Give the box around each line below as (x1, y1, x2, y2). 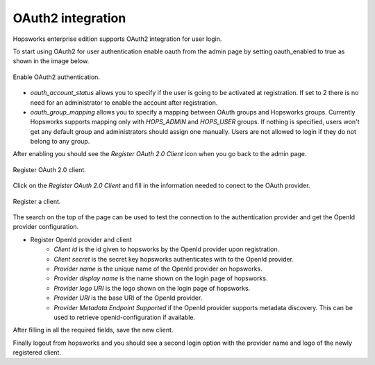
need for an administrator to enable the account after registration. (30, 98, 218, 107)
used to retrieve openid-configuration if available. (53, 313, 196, 321)
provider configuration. (12, 223, 79, 231)
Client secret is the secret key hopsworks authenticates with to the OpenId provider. (53, 255, 294, 263)
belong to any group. (30, 137, 90, 146)
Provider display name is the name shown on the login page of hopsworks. (53, 274, 268, 282)
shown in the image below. (12, 57, 90, 65)
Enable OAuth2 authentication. (12, 73, 101, 81)
